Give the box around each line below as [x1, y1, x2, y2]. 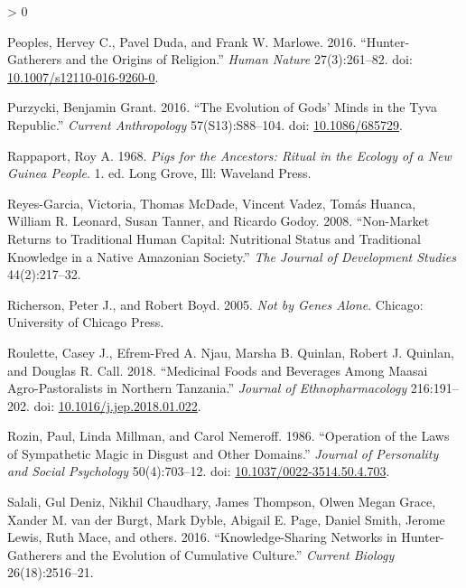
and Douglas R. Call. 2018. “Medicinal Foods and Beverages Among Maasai [7, 360, 428, 379]
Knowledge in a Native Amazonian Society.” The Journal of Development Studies [7, 247, 456, 266]
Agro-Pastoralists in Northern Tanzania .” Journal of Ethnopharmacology [7, 378, 407, 397]
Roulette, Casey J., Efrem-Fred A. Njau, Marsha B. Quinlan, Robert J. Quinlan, [7, 342, 454, 361]
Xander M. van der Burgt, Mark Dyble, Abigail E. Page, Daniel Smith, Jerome [7, 509, 445, 528]
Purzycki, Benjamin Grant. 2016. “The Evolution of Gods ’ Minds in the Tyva [7, 98, 437, 117]
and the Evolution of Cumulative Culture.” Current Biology [65, 545, 395, 564]
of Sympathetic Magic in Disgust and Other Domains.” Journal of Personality [7, 443, 439, 462]
